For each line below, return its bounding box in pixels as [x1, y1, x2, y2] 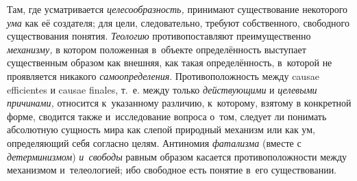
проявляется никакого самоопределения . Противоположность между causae [7, 68, 319, 83]
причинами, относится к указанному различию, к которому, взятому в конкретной [7, 96, 352, 110]
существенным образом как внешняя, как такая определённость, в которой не [7, 55, 332, 70]
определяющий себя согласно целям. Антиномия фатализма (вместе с [7, 135, 301, 150]
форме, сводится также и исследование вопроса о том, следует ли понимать [7, 109, 327, 123]
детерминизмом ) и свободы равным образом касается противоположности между [7, 149, 347, 163]
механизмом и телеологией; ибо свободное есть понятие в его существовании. [7, 163, 337, 177]
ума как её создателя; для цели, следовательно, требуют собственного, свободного [7, 15, 349, 29]
